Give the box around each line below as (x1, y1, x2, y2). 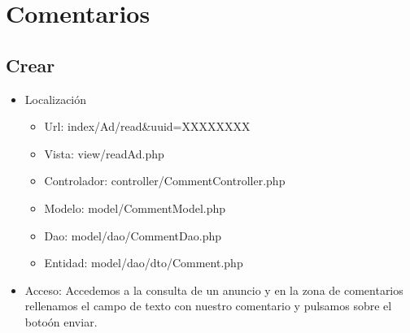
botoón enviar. (24, 313, 98, 330)
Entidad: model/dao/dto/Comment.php (44, 254, 243, 271)
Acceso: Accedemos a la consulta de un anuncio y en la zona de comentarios (24, 281, 403, 298)
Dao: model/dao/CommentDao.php (44, 227, 221, 244)
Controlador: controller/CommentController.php (44, 172, 286, 189)
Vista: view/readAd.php (44, 145, 164, 162)
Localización (24, 90, 87, 107)
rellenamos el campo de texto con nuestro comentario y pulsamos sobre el (24, 297, 392, 314)
